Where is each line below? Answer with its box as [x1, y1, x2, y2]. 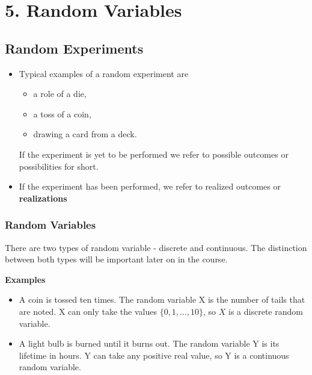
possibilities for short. [19, 160, 99, 172]
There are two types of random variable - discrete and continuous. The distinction [5, 241, 307, 253]
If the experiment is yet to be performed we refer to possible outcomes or [19, 147, 289, 160]
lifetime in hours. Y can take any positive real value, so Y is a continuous [19, 349, 289, 361]
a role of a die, [33, 87, 87, 100]
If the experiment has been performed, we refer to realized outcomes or [19, 180, 281, 193]
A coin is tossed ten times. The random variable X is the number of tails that [19, 293, 305, 306]
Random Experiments [5, 39, 144, 57]
